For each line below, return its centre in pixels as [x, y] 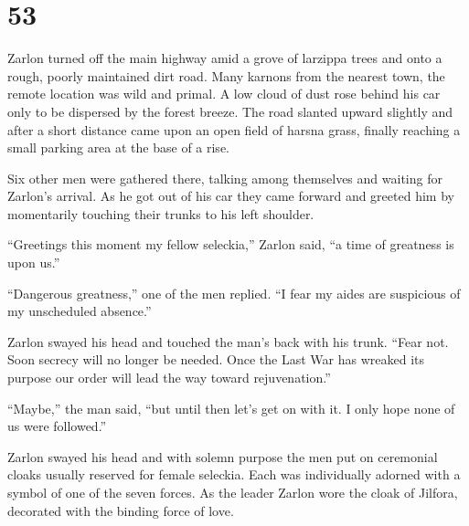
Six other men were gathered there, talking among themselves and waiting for [225, 178]
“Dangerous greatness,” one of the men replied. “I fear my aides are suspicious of [234, 293]
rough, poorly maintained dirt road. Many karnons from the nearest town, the [226, 75]
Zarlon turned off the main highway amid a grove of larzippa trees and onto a [225, 58]
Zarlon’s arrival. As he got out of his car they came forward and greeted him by [231, 196]
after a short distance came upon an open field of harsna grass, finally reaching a [234, 129]
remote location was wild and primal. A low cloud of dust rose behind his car [224, 94]
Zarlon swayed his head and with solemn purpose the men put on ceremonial [223, 456]
